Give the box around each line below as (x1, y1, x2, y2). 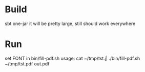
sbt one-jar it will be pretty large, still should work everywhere (5, 20, 136, 27)
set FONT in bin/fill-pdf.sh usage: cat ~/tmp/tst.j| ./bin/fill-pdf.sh (5, 55, 140, 61)
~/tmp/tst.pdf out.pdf (5, 60, 50, 67)
